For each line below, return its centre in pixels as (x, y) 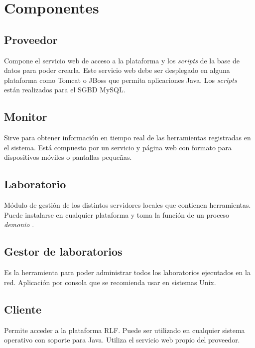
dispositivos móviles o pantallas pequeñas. (68, 157)
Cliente (23, 309)
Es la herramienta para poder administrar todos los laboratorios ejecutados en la (127, 272)
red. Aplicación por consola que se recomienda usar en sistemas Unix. (110, 282)
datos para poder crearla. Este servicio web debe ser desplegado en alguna (117, 70)
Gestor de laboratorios (63, 251)
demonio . (19, 224)
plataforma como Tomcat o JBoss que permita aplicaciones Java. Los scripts (121, 80)
